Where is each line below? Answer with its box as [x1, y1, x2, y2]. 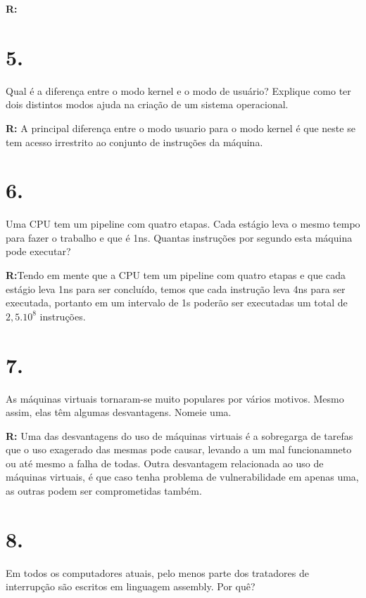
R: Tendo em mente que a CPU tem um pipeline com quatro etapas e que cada [6, 268, 346, 282]
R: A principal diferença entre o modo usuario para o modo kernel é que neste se [6, 120, 355, 135]
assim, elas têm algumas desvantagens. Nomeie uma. [6, 405, 232, 420]
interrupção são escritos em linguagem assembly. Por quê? [6, 579, 255, 594]
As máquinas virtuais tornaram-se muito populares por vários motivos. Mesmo [6, 391, 344, 405]
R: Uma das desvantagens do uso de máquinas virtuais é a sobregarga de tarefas [6, 428, 353, 443]
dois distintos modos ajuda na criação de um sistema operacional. [6, 97, 289, 112]
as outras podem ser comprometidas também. [6, 483, 202, 498]
